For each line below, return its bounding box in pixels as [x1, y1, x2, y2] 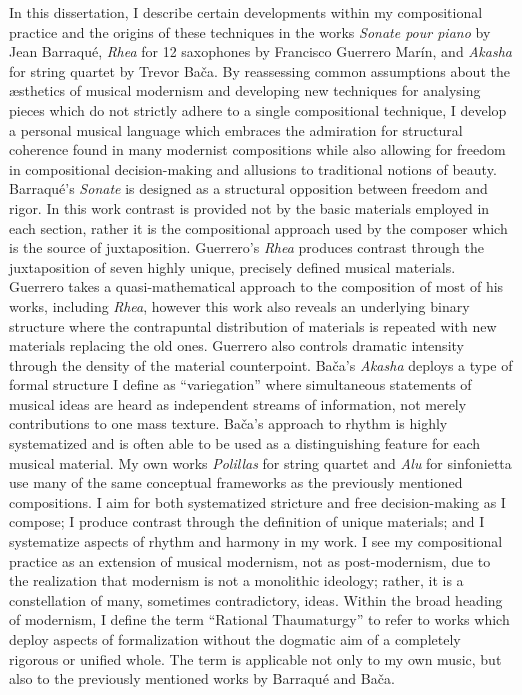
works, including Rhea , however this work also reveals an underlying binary [9, 295, 470, 316]
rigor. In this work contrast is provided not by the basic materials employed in [9, 197, 490, 218]
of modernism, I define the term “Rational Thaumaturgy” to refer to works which [9, 609, 510, 630]
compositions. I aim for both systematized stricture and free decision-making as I [9, 491, 506, 512]
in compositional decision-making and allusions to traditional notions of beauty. [9, 158, 497, 179]
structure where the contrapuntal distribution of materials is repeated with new [9, 315, 497, 336]
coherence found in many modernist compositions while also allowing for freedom [9, 139, 506, 160]
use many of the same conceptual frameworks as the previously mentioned [9, 472, 463, 493]
